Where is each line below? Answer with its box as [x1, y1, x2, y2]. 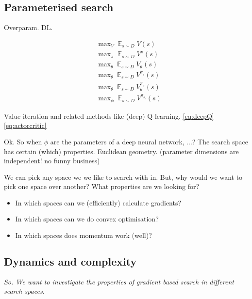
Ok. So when [4, 136, 42, 146]
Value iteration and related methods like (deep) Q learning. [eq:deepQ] [4, 110, 214, 121]
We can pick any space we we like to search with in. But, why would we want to [4, 172, 243, 182]
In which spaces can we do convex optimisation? [15, 214, 159, 224]
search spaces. [4, 286, 45, 296]
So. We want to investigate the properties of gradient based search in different [4, 276, 234, 286]
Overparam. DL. [4, 22, 53, 32]
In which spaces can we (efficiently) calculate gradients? [15, 197, 182, 207]
